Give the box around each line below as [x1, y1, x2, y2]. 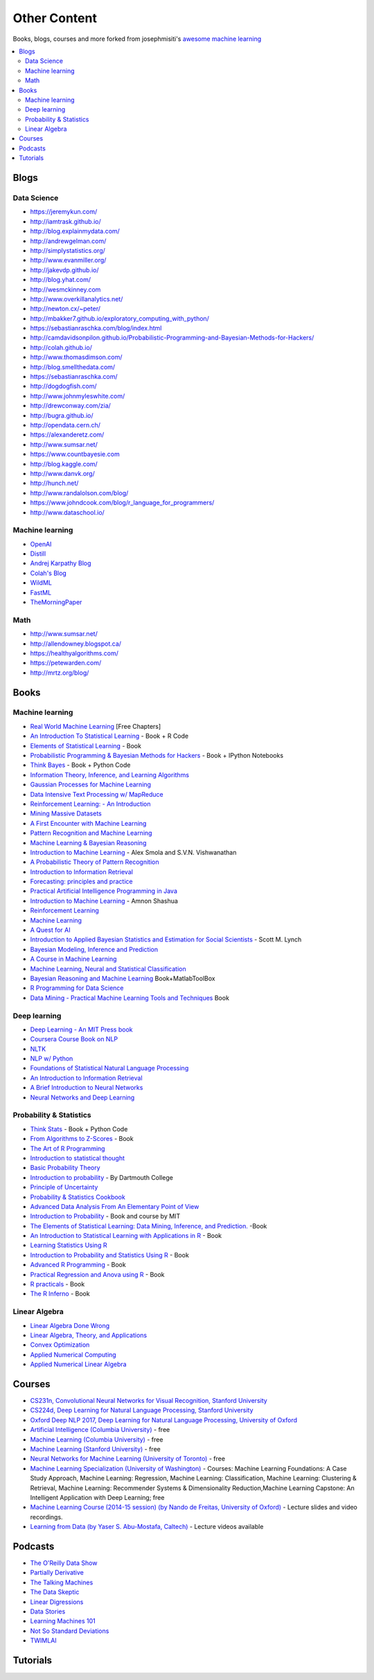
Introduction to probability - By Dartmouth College [30, 1173, 173, 1181]
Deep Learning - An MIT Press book [30, 1025, 133, 1034]
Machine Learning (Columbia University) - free [30, 1435, 163, 1444]
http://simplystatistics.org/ [30, 246, 105, 254]
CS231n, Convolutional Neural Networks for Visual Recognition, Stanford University [30, 1397, 268, 1405]
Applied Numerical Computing [30, 1350, 117, 1359]
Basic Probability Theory [30, 1164, 100, 1172]
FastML [30, 588, 52, 596]
